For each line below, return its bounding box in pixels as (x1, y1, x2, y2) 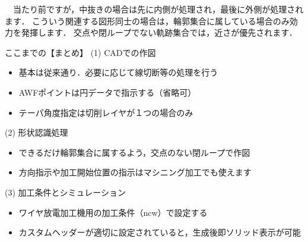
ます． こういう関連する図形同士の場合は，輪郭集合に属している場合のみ (5, 14, 290, 27)
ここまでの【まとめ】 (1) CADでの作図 (5, 46, 156, 58)
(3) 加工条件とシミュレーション (5, 186, 126, 198)
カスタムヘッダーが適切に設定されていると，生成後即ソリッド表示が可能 (18, 226, 301, 238)
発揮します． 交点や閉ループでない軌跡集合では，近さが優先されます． (21, 26, 297, 39)
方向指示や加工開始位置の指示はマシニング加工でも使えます (18, 166, 252, 178)
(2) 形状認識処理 (5, 126, 68, 139)
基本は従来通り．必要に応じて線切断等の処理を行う (18, 66, 218, 78)
